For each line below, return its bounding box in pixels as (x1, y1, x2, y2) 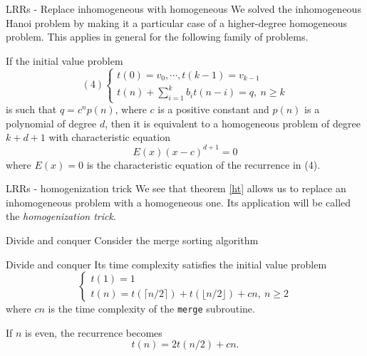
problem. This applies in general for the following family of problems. (6, 29, 309, 44)
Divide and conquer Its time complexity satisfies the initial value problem (6, 256, 327, 271)
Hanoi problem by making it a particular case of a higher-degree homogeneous (6, 15, 348, 30)
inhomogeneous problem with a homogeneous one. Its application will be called (6, 194, 351, 209)
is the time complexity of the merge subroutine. (48, 301, 255, 316)
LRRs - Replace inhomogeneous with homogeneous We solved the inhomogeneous (6, 1, 361, 16)
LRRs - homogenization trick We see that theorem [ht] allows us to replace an (6, 181, 346, 196)
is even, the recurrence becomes (25, 325, 162, 340)
